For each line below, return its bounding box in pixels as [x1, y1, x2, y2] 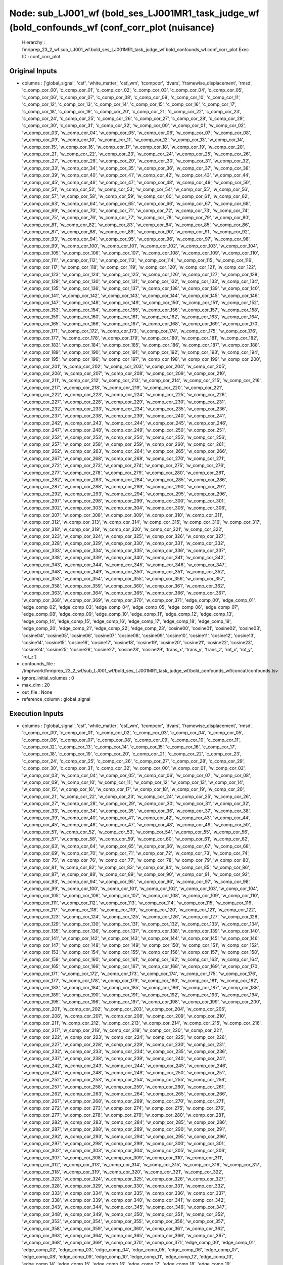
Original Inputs [9, 66, 57, 75]
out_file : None [22, 689, 53, 695]
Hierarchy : [22, 39, 45, 46]
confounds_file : [22, 661, 56, 667]
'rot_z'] [22, 653, 37, 660]
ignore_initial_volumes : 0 [22, 674, 74, 681]
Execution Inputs [9, 709, 64, 718]
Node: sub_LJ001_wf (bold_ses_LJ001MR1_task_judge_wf [9, 8, 260, 19]
